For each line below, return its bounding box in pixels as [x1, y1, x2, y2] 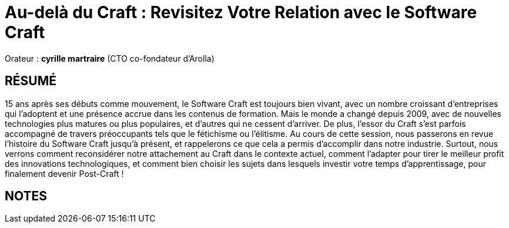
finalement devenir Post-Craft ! [5, 168, 124, 179]
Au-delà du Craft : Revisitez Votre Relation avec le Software [5, 2, 477, 22]
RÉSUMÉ [5, 73, 56, 89]
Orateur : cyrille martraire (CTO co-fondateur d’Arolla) [5, 53, 215, 63]
